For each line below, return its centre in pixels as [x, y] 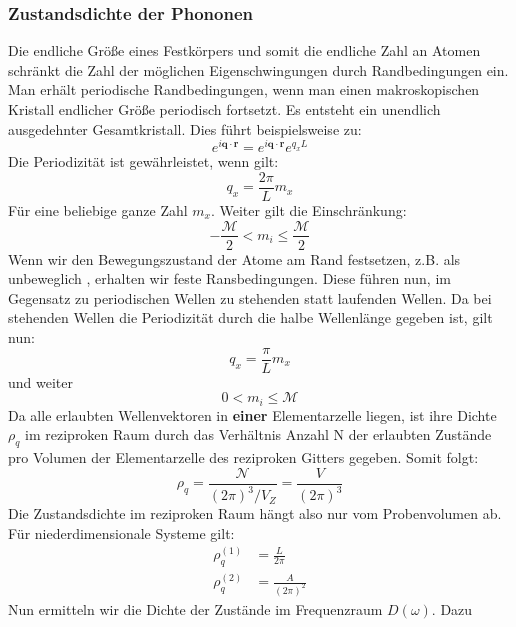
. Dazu [452, 609]
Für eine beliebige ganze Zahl [98, 209]
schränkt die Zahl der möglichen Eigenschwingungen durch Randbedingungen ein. [258, 69]
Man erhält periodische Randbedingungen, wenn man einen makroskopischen [244, 89]
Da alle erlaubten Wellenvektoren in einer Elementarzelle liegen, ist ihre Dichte [252, 414]
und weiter [40, 381]
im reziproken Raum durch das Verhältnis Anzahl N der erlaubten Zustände [258, 434]
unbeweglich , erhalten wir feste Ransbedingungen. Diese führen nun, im [229, 278]
